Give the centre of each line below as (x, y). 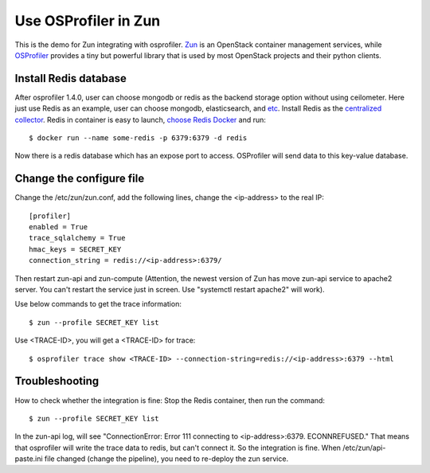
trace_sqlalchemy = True (77, 238)
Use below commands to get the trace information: (98, 304)
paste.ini (29, 459)
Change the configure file (80, 179)
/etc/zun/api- (364, 448)
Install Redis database (71, 78)
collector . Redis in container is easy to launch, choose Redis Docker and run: (141, 119)
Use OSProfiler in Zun (88, 21)
